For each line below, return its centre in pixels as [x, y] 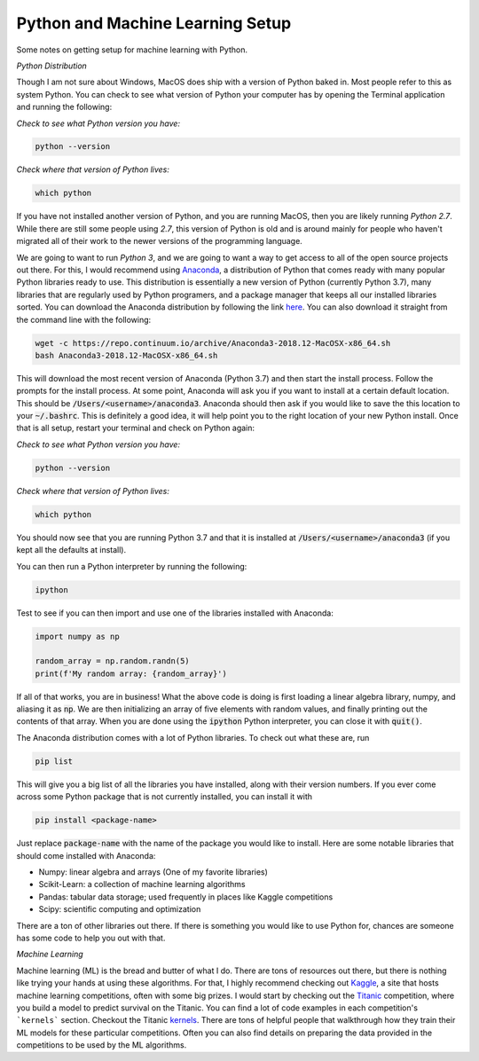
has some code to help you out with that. [91, 938]
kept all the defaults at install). [71, 550]
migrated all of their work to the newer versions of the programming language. [160, 241]
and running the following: [64, 107]
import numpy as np [77, 636]
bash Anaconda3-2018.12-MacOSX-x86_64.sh [126, 355]
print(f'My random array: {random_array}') [131, 673]
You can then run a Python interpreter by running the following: [132, 566]
